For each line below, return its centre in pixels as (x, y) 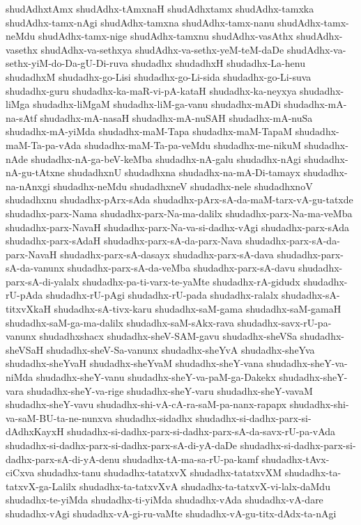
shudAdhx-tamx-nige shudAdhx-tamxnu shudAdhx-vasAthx (166, 36)
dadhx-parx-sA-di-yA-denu (63, 459)
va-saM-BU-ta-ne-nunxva (59, 417)
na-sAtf (21, 117)
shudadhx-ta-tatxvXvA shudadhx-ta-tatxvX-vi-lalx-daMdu (205, 486)
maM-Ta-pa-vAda (44, 144)
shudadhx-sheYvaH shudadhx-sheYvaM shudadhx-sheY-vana (135, 363)
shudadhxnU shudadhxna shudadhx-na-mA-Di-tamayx (184, 172)
